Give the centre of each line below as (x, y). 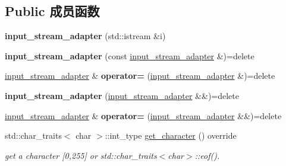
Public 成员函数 (52, 11)
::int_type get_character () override (171, 135)
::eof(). (207, 155)
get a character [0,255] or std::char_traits (81, 155)
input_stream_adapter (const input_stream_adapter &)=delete (130, 55)
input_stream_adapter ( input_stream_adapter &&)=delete (122, 95)
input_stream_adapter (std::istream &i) (85, 36)
